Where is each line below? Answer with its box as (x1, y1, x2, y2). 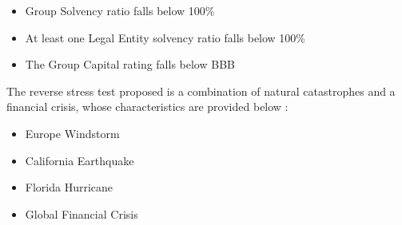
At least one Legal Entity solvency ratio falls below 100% (25, 29, 306, 45)
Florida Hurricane (25, 179, 113, 195)
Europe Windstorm (25, 124, 120, 141)
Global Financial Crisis (25, 205, 138, 222)
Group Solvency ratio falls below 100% (25, 2, 215, 18)
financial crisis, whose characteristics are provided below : (6, 98, 289, 115)
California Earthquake (25, 152, 134, 168)
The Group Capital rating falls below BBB (25, 56, 235, 73)
